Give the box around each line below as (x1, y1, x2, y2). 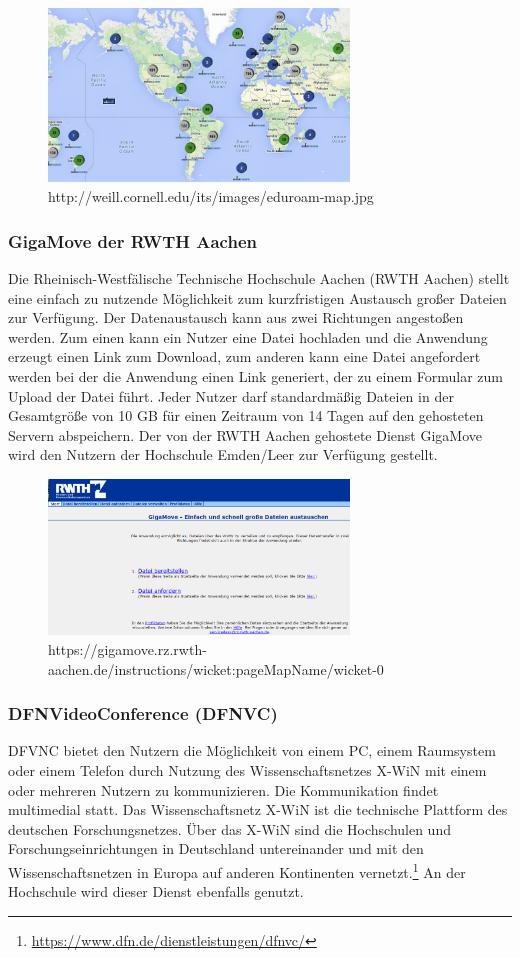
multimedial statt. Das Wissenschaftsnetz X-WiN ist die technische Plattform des (8, 799, 508, 820)
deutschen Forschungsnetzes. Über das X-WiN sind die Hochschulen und (8, 818, 451, 839)
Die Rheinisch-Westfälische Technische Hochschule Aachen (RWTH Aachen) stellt (8, 267, 510, 288)
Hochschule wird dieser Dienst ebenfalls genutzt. (8, 881, 304, 902)
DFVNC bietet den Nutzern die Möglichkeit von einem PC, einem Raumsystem (8, 740, 496, 761)
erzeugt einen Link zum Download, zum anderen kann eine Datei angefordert (8, 346, 481, 367)
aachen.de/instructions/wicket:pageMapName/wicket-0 (48, 658, 384, 679)
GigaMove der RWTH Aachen (8, 228, 257, 253)
